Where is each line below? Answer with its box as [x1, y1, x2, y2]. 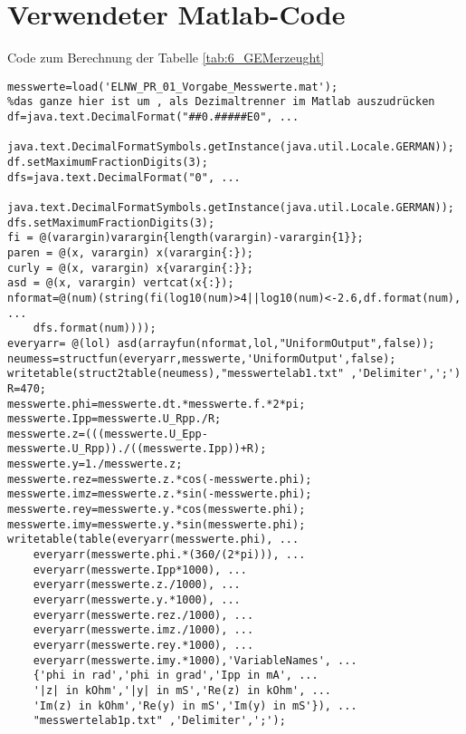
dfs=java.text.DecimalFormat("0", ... [7, 170, 241, 184]
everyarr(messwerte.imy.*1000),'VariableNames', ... [33, 653, 357, 667]
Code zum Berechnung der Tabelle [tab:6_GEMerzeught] [7, 48, 325, 67]
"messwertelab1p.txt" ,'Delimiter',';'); [33, 714, 286, 728]
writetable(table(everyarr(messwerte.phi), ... [7, 533, 300, 546]
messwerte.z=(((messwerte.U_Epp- [7, 427, 208, 440]
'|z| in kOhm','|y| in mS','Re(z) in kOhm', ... [33, 683, 331, 697]
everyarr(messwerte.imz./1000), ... [33, 623, 254, 637]
